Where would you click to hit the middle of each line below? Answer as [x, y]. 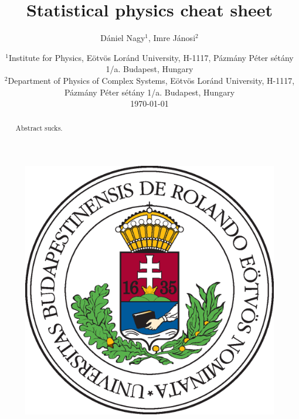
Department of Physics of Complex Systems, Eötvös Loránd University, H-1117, [151, 80]
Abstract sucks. [39, 128]
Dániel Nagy [123, 38]
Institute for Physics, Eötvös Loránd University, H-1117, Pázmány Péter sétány [151, 57]
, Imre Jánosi [172, 38]
